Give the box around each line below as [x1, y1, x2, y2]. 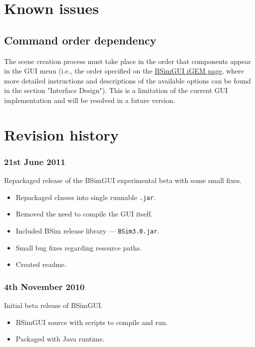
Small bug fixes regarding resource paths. [15, 242, 142, 252]
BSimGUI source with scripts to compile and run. [15, 316, 168, 327]
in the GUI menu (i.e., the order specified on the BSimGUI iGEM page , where [4, 65, 244, 76]
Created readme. [15, 259, 66, 269]
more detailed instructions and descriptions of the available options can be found [4, 75, 251, 85]
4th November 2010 [4, 280, 85, 292]
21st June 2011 [4, 155, 65, 167]
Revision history [4, 124, 119, 144]
